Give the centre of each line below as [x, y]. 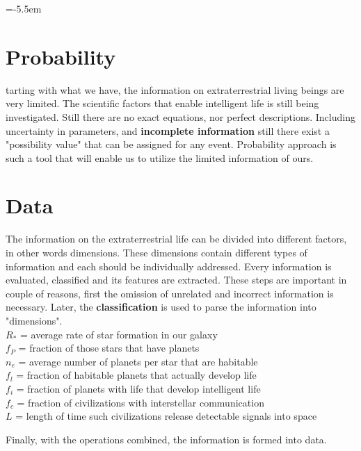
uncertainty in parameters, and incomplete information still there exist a [168, 130]
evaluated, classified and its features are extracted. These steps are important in [176, 280]
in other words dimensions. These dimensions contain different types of [157, 252]
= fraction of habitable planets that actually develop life [136, 375]
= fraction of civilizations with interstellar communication [141, 402]
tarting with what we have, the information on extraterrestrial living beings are [175, 89]
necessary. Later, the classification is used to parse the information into [161, 307]
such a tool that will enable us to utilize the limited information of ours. [160, 157]
